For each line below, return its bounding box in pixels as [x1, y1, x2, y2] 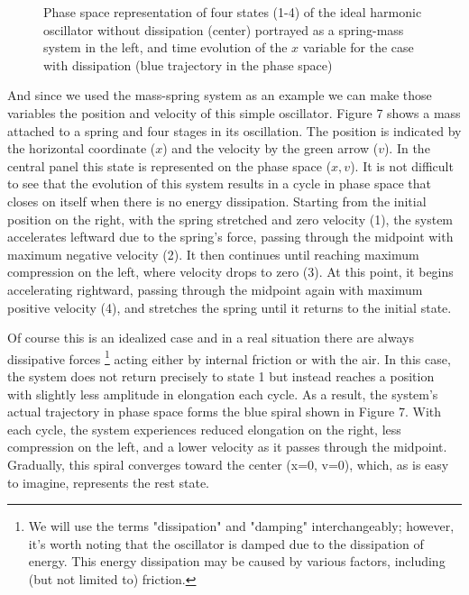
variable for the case [302, 38, 414, 57]
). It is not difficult [350, 156, 454, 175]
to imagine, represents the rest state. [7, 472, 209, 491]
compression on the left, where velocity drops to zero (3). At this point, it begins [7, 262, 454, 281]
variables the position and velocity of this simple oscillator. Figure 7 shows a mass [7, 103, 461, 122]
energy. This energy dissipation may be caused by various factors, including [28, 552, 446, 571]
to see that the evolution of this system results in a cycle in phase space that [7, 174, 431, 193]
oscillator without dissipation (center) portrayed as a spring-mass [43, 20, 404, 39]
